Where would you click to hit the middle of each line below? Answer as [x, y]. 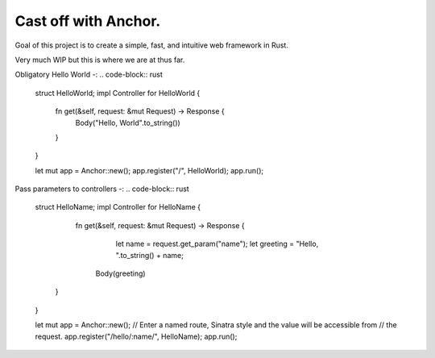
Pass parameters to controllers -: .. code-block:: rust [102, 189]
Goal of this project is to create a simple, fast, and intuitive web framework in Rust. [152, 45]
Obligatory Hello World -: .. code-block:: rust [89, 75]
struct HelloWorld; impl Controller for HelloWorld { [118, 93]
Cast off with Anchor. [88, 21]
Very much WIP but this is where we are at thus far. [100, 60]
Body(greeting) [120, 273]
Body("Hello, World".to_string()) [128, 123]
